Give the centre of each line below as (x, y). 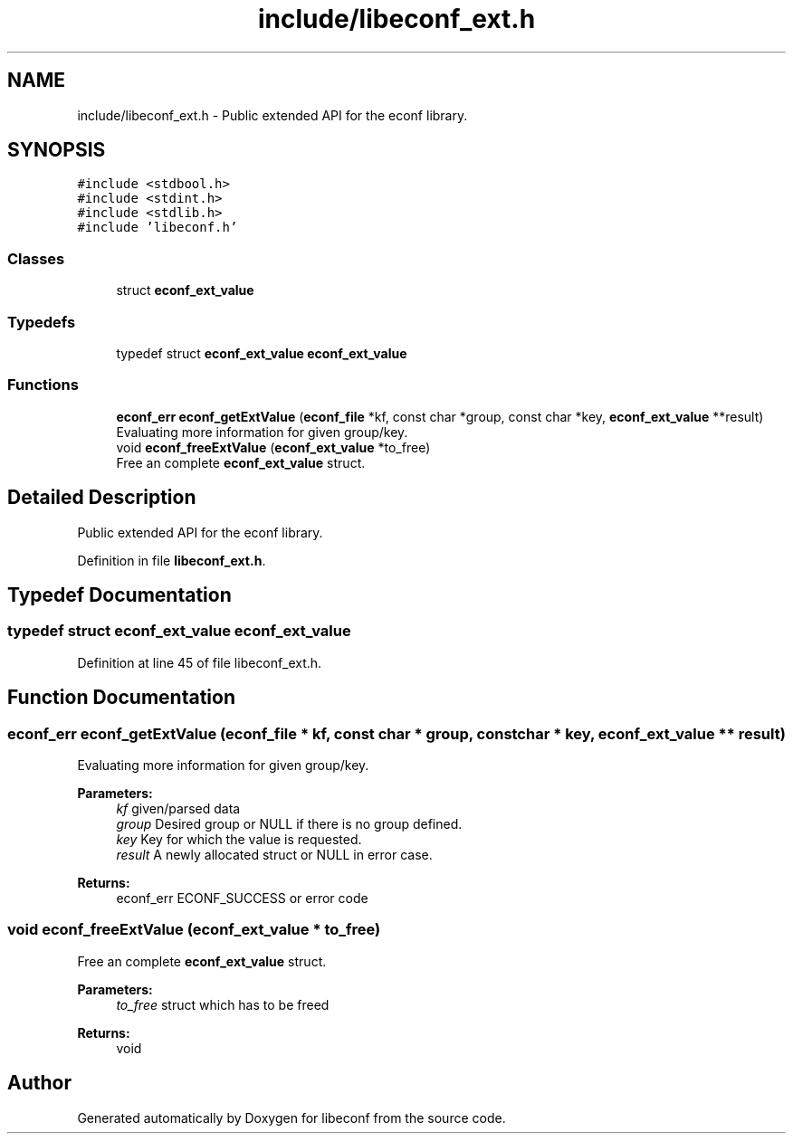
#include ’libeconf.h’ (158, 228)
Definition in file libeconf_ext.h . (172, 560)
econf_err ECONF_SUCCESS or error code (242, 898)
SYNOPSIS (57, 150)
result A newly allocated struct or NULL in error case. (274, 854)
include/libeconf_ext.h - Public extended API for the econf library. (272, 115)
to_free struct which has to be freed (223, 1004)
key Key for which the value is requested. (239, 839)
